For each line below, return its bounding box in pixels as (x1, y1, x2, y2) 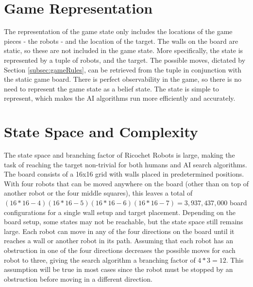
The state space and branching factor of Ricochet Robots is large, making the (4, 150, 235, 160)
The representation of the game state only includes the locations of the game (4, 26, 233, 36)
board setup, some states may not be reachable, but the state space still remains (4, 216, 243, 227)
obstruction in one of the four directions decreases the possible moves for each (4, 245, 236, 255)
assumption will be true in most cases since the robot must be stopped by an (4, 264, 233, 274)
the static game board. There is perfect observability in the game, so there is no (4, 74, 241, 84)
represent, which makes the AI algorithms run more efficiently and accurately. (4, 93, 236, 103)
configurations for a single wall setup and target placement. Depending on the (4, 207, 236, 217)
